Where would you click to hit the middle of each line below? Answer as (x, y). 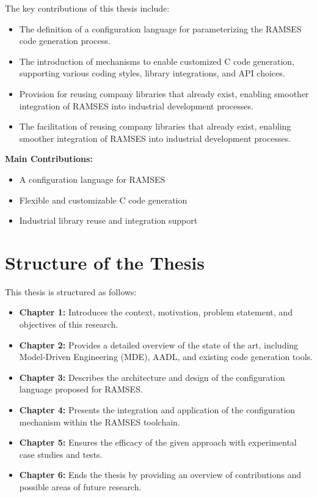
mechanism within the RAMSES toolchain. (100, 422)
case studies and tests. (61, 454)
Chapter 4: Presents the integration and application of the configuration (157, 410)
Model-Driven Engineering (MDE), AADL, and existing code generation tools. (166, 357)
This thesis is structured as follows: (71, 291)
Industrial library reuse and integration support (108, 220)
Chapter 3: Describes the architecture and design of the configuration (152, 377)
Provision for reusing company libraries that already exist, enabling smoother (164, 93)
